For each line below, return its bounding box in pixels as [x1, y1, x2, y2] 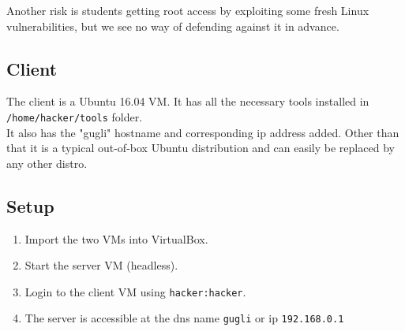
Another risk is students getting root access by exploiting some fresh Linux [6, 2, 369, 18]
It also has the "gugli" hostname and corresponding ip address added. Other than [6, 124, 399, 140]
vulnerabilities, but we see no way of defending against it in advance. [6, 17, 339, 34]
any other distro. [6, 154, 88, 171]
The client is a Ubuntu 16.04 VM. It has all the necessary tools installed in [6, 93, 369, 110]
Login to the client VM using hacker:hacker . [24, 283, 246, 299]
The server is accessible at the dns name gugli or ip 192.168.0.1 [24, 310, 344, 326]
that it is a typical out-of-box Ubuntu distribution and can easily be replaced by [6, 139, 395, 156]
